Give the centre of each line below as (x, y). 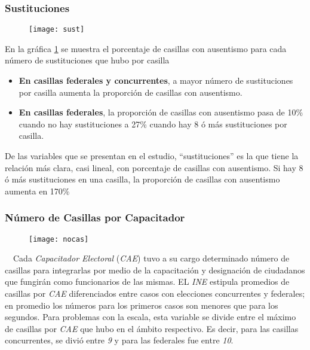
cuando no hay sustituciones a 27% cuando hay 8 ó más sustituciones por (153, 124)
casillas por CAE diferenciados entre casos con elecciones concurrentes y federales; (155, 293)
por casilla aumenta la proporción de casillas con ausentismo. (131, 92)
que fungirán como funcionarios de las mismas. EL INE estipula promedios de (147, 281)
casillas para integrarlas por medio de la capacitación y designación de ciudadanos (155, 270)
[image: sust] (57, 30)
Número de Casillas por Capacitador (95, 217)
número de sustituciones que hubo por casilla (87, 60)
